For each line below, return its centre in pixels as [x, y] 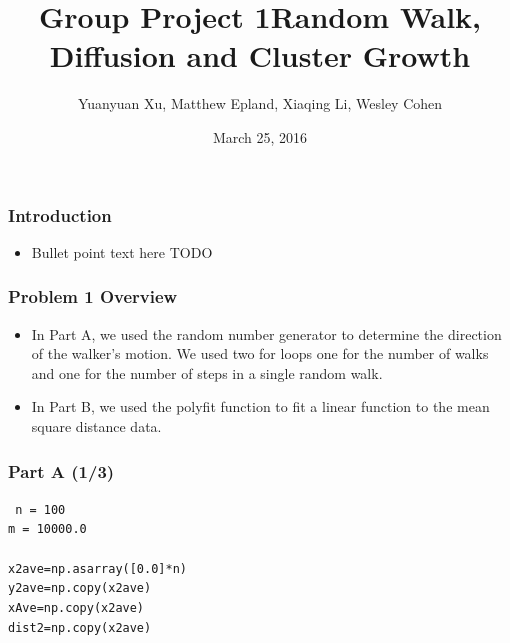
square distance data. [96, 425]
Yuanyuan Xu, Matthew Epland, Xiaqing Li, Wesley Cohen [260, 103]
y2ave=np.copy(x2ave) [80, 588]
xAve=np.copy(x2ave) [76, 608]
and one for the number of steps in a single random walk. [207, 372]
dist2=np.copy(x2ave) [80, 627]
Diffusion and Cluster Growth [260, 55]
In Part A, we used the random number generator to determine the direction [266, 333]
